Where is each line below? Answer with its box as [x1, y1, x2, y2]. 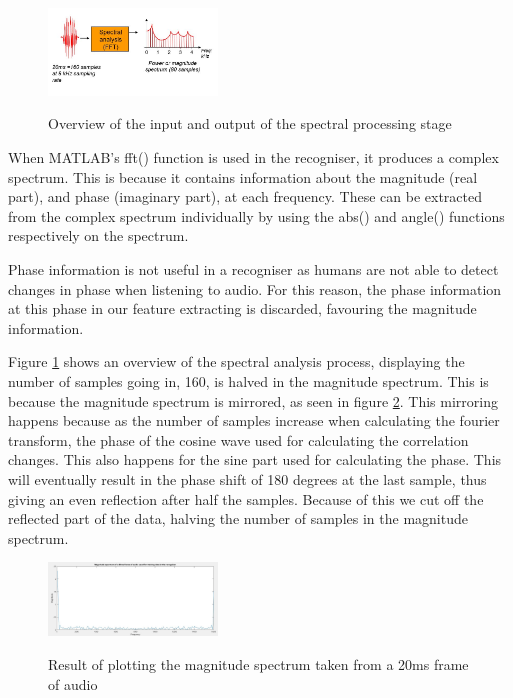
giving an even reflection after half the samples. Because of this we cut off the [8, 488, 484, 509]
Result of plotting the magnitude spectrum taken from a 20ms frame [48, 654, 469, 675]
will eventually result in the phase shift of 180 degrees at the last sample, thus [8, 468, 487, 489]
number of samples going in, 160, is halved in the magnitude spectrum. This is [8, 370, 489, 391]
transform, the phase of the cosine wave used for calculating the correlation [8, 429, 469, 450]
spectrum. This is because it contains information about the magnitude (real [8, 166, 478, 187]
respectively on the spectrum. [8, 225, 189, 246]
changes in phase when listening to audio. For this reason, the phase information [8, 278, 502, 299]
